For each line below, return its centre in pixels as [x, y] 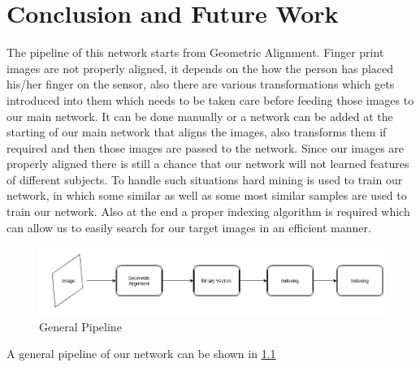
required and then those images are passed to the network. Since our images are [206, 147]
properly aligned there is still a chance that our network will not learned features [208, 164]
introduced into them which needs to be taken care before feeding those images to [210, 99]
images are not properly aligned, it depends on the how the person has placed [200, 68]
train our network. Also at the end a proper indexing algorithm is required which [208, 212]
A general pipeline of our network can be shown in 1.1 [141, 354]
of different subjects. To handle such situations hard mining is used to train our [205, 179]
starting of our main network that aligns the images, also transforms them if [197, 132]
